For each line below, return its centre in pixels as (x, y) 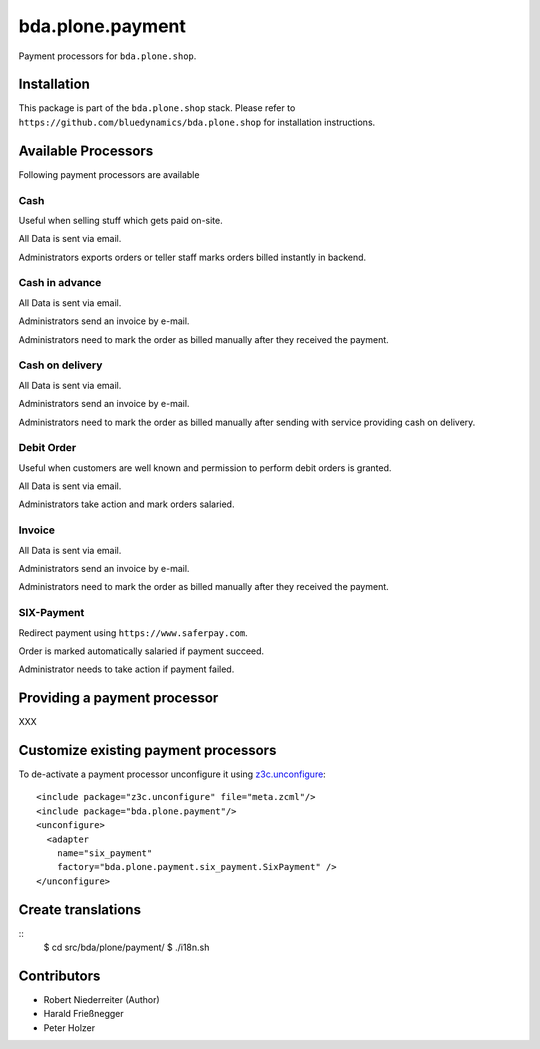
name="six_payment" (104, 853)
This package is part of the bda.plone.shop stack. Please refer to (157, 108)
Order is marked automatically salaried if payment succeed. (141, 651)
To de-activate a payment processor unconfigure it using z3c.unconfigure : (172, 774)
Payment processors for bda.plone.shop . (107, 56)
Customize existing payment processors (147, 750)
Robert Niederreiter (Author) (101, 1000)
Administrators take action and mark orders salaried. (126, 504)
